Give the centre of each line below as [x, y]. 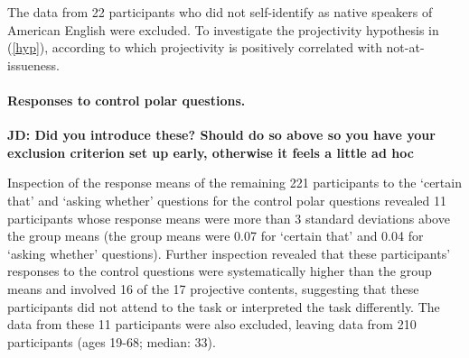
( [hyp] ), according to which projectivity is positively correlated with [195, 47]
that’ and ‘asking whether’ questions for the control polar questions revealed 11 [227, 200]
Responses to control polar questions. [127, 100]
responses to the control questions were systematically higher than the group [220, 271]
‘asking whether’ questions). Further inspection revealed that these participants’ [229, 253]
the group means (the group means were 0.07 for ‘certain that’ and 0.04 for [216, 236]
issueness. [33, 64]
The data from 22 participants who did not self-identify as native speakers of [220, 12]
